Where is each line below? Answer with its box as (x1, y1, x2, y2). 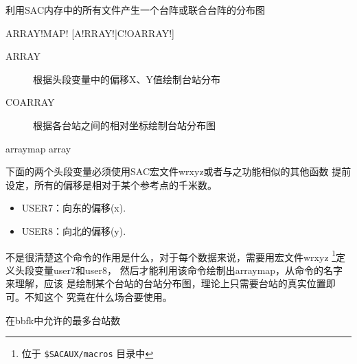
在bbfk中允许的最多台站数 (5, 312, 121, 327)
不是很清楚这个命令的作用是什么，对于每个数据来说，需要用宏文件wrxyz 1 (5, 247, 336, 264)
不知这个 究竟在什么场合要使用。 (24, 289, 172, 304)
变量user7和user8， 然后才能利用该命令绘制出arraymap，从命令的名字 (34, 262, 343, 277)
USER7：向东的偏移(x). (21, 201, 126, 215)
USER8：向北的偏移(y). (21, 223, 126, 238)
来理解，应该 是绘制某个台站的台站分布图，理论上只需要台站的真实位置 (5, 276, 326, 291)
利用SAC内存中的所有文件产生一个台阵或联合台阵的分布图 (5, 3, 265, 16)
